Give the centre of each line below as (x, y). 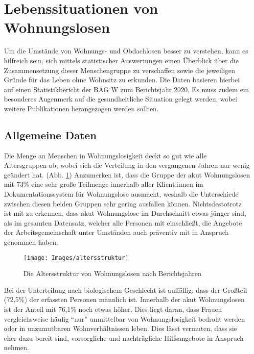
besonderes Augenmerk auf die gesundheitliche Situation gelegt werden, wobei (121, 99)
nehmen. (17, 347)
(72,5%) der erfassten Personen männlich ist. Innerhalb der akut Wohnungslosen (124, 299)
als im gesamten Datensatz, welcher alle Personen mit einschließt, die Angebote (123, 222)
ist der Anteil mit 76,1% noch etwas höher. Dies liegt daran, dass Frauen (113, 309)
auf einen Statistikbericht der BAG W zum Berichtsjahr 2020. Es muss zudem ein (127, 89)
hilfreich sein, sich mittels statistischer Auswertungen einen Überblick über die (121, 60)
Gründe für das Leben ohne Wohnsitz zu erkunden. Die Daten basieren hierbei (122, 80)
